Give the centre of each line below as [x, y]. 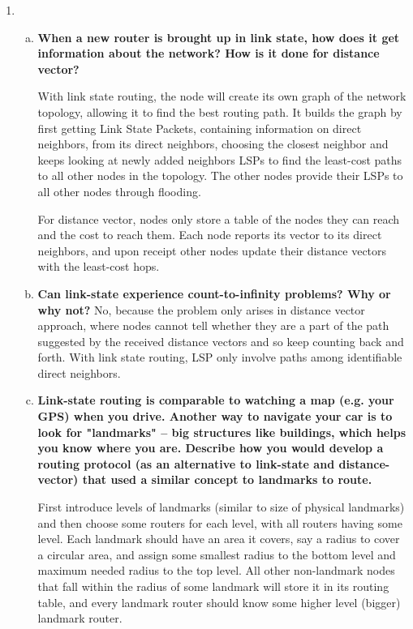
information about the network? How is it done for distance [209, 53]
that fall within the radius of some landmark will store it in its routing [213, 586]
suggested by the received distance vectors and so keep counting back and [221, 341]
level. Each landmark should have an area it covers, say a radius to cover [219, 539]
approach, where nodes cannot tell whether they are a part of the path [213, 325]
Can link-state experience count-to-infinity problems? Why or [214, 293]
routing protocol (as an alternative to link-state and [186, 463]
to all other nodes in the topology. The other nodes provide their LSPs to [220, 175]
